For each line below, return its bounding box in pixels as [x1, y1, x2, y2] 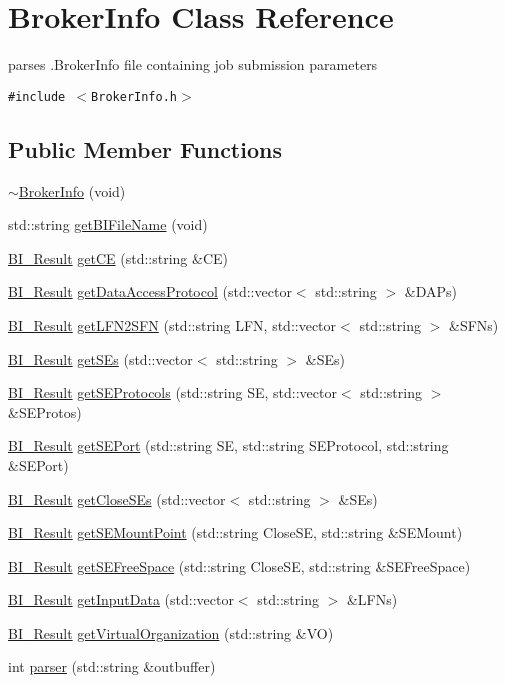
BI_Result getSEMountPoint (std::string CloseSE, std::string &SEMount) [8, 522, 463, 543]
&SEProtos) [8, 401, 82, 422]
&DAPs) [404, 281, 458, 302]
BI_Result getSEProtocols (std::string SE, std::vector [8, 382, 337, 403]
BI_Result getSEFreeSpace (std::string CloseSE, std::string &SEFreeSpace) [8, 555, 471, 576]
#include [8, 89, 66, 104]
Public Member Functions [8, 133, 282, 164]
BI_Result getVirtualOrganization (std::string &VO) [8, 622, 334, 643]
